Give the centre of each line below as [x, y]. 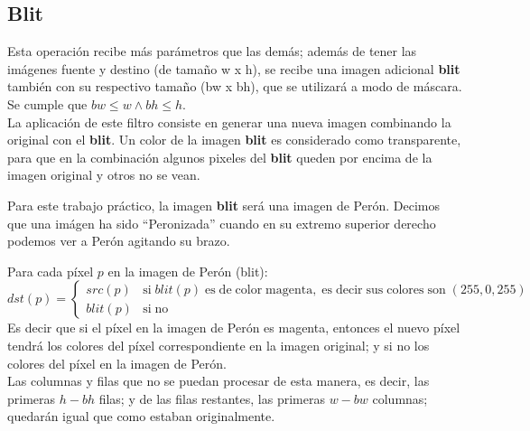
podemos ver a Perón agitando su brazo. [119, 241]
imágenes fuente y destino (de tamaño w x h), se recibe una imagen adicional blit [234, 68]
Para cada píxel [51, 271]
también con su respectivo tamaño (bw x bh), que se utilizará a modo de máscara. [235, 86]
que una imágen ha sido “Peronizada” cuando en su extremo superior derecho [222, 223]
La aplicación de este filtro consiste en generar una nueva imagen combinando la [229, 122]
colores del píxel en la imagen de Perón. [117, 363]
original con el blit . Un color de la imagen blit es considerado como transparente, [234, 140]
